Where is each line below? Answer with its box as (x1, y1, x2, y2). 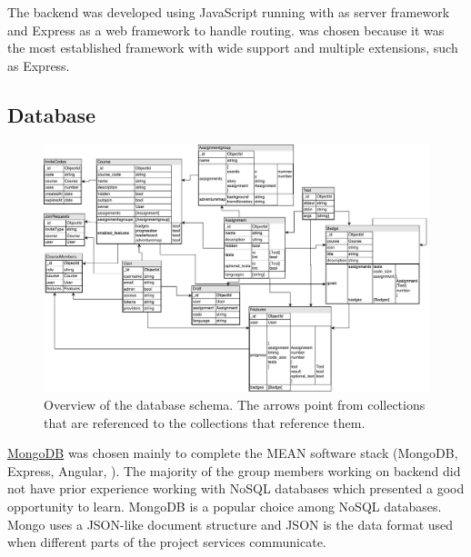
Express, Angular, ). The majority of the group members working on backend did (7, 461, 461, 480)
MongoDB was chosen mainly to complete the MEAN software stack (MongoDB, (7, 443, 458, 463)
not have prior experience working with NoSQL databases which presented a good (7, 479, 465, 498)
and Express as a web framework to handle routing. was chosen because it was (7, 20, 445, 39)
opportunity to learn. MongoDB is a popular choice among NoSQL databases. (7, 497, 442, 515)
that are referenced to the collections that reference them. (44, 413, 366, 432)
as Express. (7, 55, 70, 75)
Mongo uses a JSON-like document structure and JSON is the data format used (7, 514, 454, 533)
